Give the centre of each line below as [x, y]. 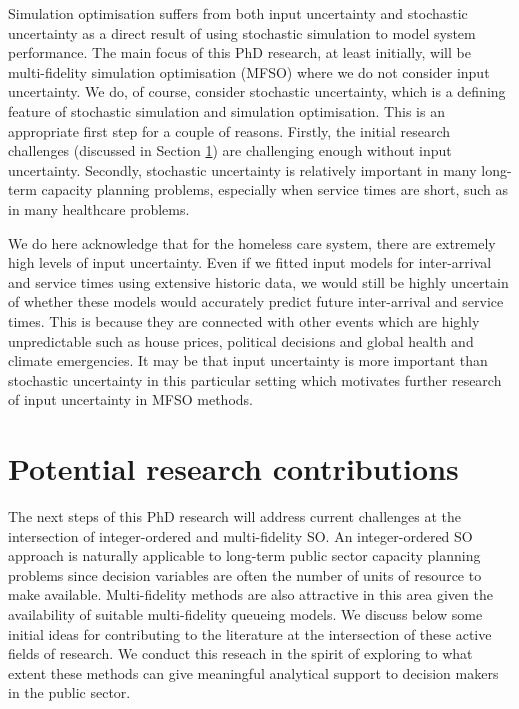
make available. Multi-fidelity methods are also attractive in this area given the [250, 594]
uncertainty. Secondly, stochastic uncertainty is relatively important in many [242, 169]
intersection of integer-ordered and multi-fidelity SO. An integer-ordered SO [240, 535]
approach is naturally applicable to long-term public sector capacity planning [244, 555]
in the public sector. [69, 692]
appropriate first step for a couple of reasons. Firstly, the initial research [229, 130]
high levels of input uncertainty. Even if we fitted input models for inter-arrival [250, 262]
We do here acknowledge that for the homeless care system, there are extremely [252, 242]
